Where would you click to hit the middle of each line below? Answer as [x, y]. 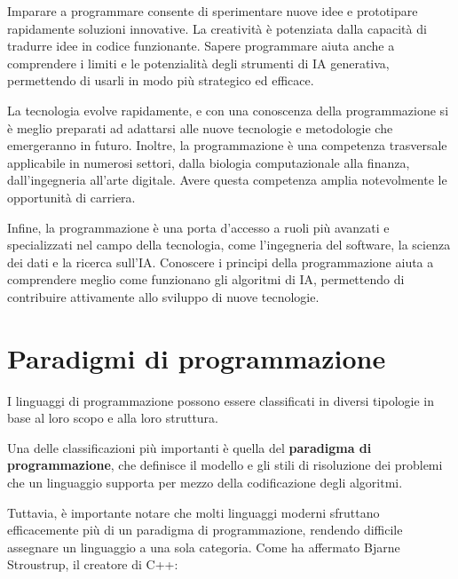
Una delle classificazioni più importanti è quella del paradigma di [190, 447]
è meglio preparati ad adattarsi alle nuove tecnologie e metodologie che [200, 127]
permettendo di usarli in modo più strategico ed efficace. [161, 80]
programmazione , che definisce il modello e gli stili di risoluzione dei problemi [225, 465]
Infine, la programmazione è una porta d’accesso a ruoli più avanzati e [198, 227]
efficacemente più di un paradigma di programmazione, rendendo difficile [205, 530]
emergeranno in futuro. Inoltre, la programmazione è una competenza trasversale [227, 145]
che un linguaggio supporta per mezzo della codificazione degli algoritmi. [205, 482]
